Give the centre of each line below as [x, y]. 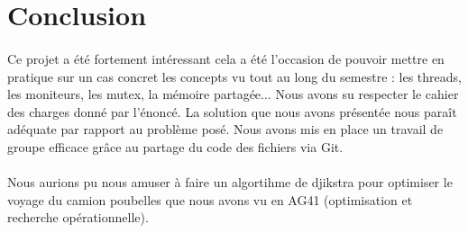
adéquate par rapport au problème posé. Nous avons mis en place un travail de [225, 129]
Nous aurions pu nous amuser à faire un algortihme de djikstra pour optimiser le [230, 182]
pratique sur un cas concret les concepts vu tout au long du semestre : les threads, [234, 76]
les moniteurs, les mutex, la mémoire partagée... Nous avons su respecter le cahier [233, 94]
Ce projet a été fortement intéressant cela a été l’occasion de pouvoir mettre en [226, 58]
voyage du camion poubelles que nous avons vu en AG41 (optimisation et [210, 199]
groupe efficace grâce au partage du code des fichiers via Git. [175, 146]
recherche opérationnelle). [78, 217]
